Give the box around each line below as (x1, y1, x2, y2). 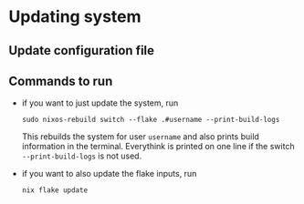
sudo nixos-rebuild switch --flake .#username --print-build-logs (21, 116, 280, 125)
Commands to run (8, 73, 113, 88)
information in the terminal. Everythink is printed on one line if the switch (21, 141, 295, 152)
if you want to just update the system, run (21, 97, 179, 108)
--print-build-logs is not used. (21, 150, 142, 161)
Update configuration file (8, 43, 155, 58)
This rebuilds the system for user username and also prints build (21, 131, 259, 142)
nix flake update (21, 186, 89, 195)
